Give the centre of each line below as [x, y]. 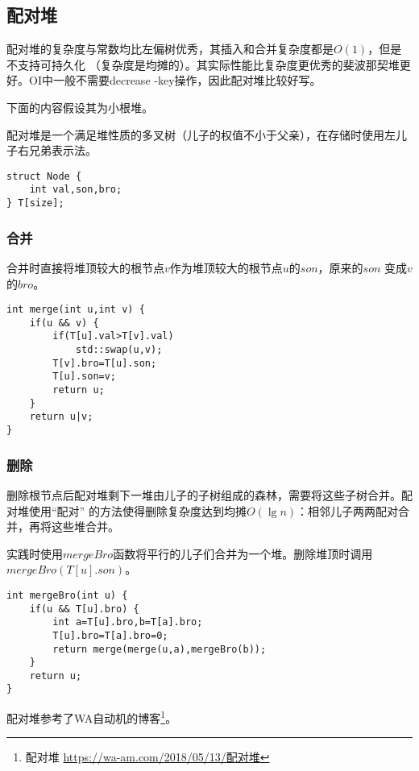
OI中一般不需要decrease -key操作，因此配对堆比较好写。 [175, 80]
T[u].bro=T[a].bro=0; [110, 635]
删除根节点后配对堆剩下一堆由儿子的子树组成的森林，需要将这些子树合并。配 [209, 494]
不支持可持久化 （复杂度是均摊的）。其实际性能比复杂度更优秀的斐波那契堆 [203, 64]
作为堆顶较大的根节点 [226, 267]
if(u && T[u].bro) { [84, 609]
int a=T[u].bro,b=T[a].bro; [128, 622]
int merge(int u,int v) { [76, 310]
